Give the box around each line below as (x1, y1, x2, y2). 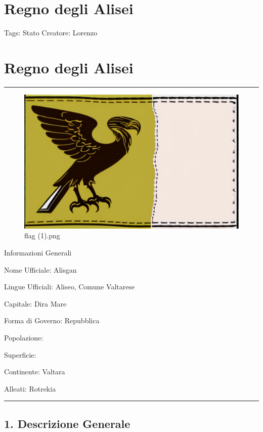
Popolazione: (4, 332, 43, 342)
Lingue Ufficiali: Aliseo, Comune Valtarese (4, 281, 135, 292)
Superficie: (4, 349, 36, 360)
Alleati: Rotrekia (4, 383, 56, 394)
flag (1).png (24, 230, 60, 241)
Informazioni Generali (4, 247, 72, 258)
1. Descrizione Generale (4, 415, 130, 431)
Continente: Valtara (4, 366, 65, 377)
